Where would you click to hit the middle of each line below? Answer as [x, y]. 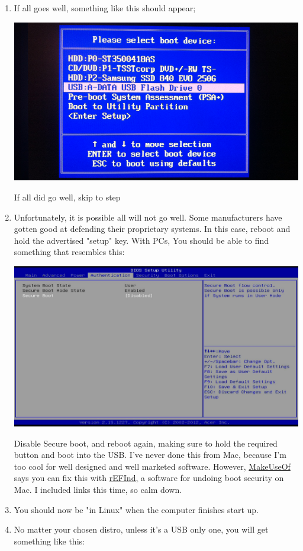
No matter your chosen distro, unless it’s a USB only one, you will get [141, 529]
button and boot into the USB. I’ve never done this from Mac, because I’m [150, 455]
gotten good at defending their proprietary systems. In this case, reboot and [152, 229]
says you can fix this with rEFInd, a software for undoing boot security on [149, 478]
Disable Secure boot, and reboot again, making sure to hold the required [146, 443]
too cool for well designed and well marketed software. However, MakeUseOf [152, 466]
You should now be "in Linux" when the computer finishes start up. [136, 509]
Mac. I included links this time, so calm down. [98, 489]
